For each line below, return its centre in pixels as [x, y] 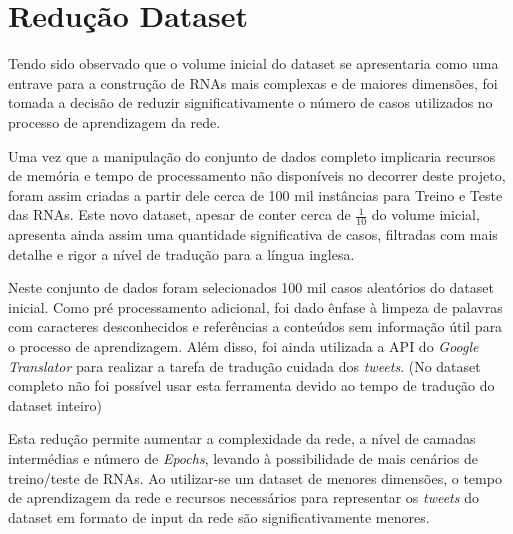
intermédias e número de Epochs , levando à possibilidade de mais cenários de [243, 458]
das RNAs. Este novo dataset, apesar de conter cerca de [179, 214]
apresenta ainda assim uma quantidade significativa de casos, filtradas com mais [253, 234]
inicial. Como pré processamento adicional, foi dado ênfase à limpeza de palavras [255, 306]
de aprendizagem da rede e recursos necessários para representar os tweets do [243, 497]
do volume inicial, [425, 214]
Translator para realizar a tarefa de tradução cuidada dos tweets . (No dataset [244, 365]
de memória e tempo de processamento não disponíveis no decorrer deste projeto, [257, 175]
